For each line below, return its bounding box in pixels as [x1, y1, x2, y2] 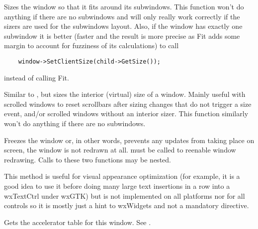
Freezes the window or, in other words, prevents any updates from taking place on [4, 135, 255, 145]
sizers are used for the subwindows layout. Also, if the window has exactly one [4, 21, 243, 31]
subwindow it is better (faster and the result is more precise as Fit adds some [4, 30, 240, 41]
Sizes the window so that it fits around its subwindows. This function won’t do [4, 1, 244, 11]
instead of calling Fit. [4, 72, 69, 82]
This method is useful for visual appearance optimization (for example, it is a [4, 171, 240, 181]
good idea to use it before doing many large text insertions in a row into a [4, 180, 230, 191]
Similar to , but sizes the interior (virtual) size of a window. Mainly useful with [4, 89, 246, 99]
